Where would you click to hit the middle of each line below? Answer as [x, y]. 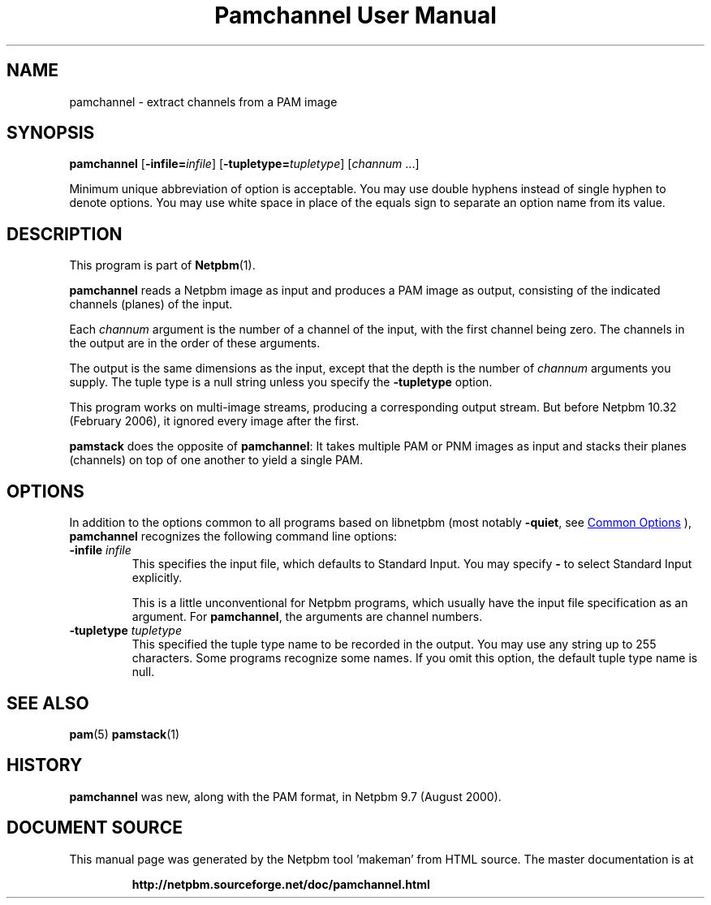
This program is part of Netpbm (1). [162, 265]
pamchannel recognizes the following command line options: [233, 537]
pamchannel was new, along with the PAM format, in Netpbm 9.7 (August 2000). [285, 796]
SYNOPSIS [51, 133]
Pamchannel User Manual [355, 15]
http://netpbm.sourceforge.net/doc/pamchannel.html [281, 884]
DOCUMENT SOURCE [95, 828]
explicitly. [157, 578]
